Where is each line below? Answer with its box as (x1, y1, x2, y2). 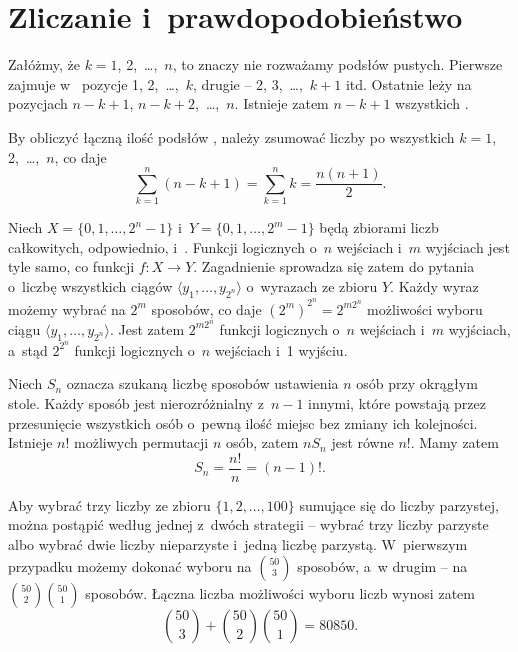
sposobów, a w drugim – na (297, 555, 468, 576)
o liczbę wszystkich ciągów (8, 276, 173, 296)
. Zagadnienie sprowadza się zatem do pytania (193, 256, 475, 277)
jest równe (331, 432, 394, 453)
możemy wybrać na (8, 298, 126, 319)
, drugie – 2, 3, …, (193, 73, 303, 94)
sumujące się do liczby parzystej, (299, 494, 499, 515)
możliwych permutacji (74, 432, 209, 453)
